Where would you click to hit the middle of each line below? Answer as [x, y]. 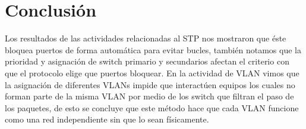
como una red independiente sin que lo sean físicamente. [107, 119]
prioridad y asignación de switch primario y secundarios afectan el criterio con [147, 61]
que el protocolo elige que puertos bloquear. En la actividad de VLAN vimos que [152, 72]
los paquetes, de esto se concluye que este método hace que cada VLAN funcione [152, 107]
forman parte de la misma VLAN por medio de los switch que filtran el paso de [149, 96]
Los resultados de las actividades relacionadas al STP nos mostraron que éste [146, 38]
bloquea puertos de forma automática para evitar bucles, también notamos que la [153, 49]
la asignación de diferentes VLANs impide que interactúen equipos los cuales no [150, 84]
